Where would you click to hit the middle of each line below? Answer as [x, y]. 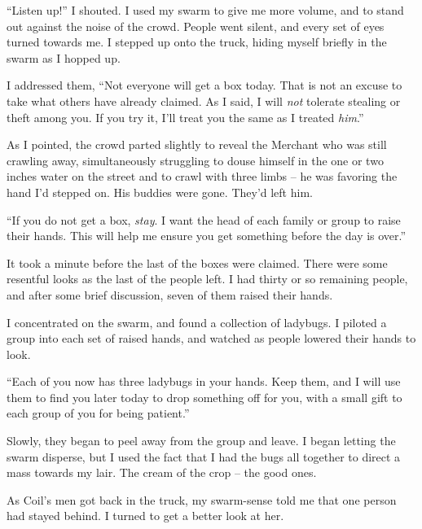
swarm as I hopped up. [64, 57]
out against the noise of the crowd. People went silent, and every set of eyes [196, 26]
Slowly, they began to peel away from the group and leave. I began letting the [201, 441]
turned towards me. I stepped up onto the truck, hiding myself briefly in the [197, 42]
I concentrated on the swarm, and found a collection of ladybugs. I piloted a [197, 322]
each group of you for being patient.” [98, 413]
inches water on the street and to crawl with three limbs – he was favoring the [202, 176]
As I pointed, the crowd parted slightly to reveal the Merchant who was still [197, 144]
